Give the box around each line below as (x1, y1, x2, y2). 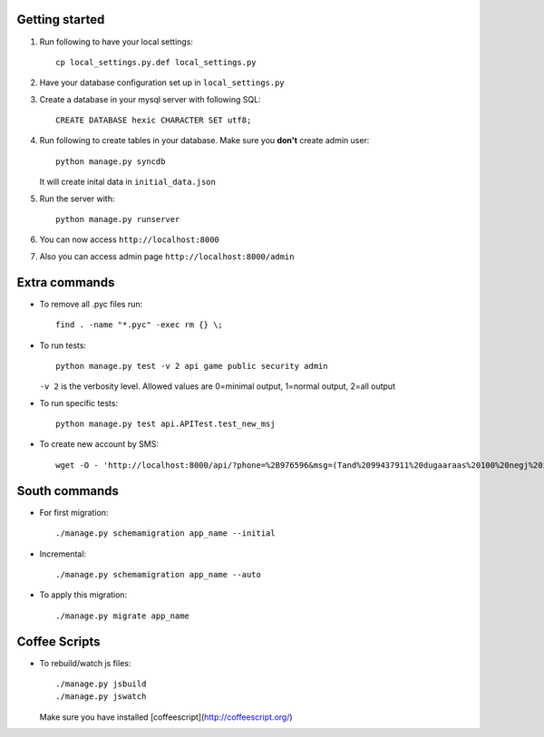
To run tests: (39, 340, 86, 351)
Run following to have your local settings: (39, 36, 194, 47)
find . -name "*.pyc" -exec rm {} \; (55, 320, 224, 330)
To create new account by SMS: (39, 439, 159, 450)
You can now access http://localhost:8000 (39, 234, 219, 245)
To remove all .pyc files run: (39, 298, 143, 309)
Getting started (16, 12, 105, 27)
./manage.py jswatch (55, 692, 147, 702)
